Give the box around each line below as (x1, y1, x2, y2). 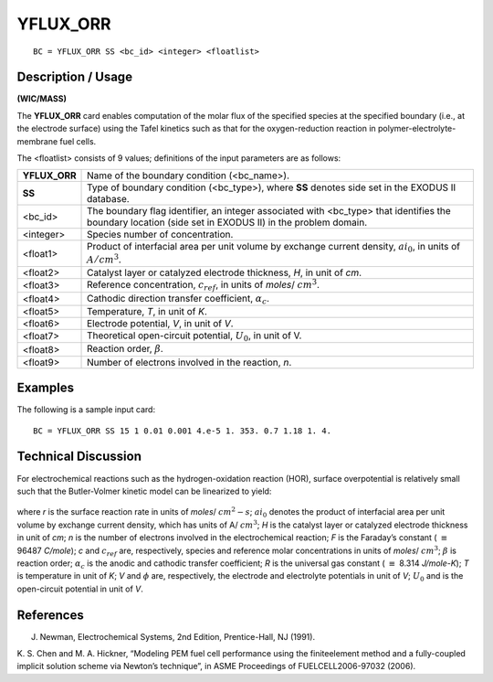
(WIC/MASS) (16, 93, 68, 104)
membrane (16, 135, 58, 146)
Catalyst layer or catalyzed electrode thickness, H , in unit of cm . (87, 266, 362, 279)
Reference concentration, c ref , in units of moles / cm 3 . (87, 277, 320, 293)
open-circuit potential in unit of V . (16, 583, 143, 594)
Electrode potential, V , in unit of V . (87, 316, 234, 329)
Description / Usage (16, 69, 132, 85)
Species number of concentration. (87, 229, 234, 241)
